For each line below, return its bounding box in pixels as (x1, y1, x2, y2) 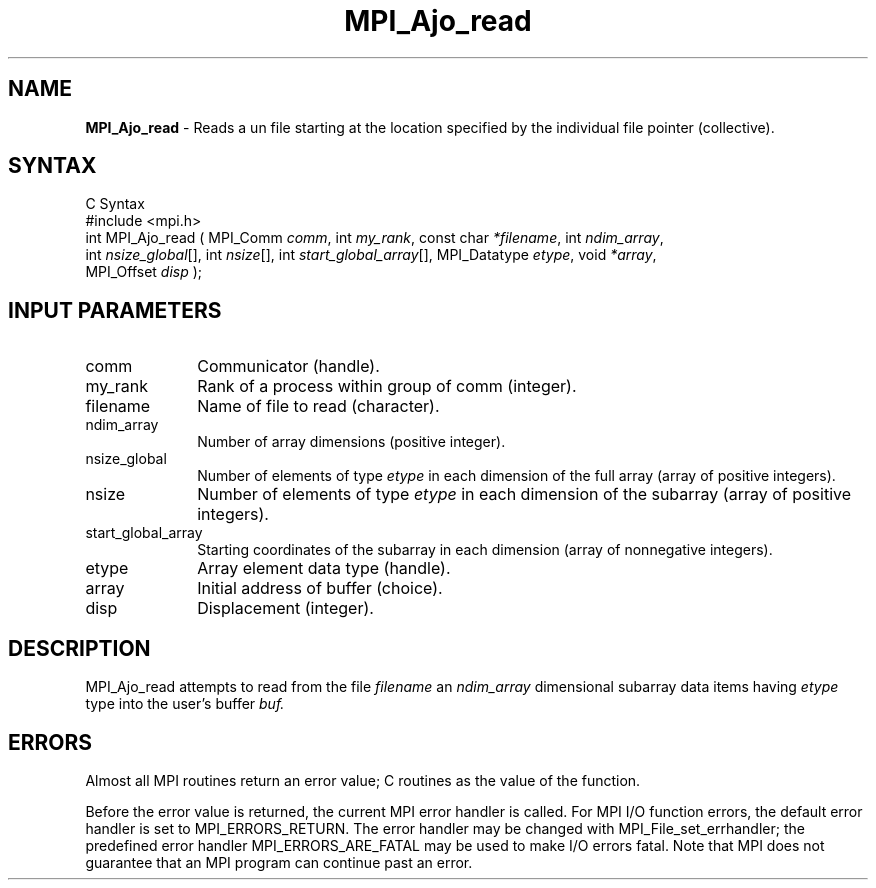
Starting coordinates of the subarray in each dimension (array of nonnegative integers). (197, 541, 773, 559)
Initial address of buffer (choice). (197, 578, 443, 599)
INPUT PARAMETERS (8, 297, 222, 323)
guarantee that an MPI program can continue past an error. (85, 853, 473, 871)
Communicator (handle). (197, 356, 380, 377)
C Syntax (85, 195, 145, 213)
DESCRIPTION (8, 635, 151, 661)
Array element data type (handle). (197, 558, 451, 579)
